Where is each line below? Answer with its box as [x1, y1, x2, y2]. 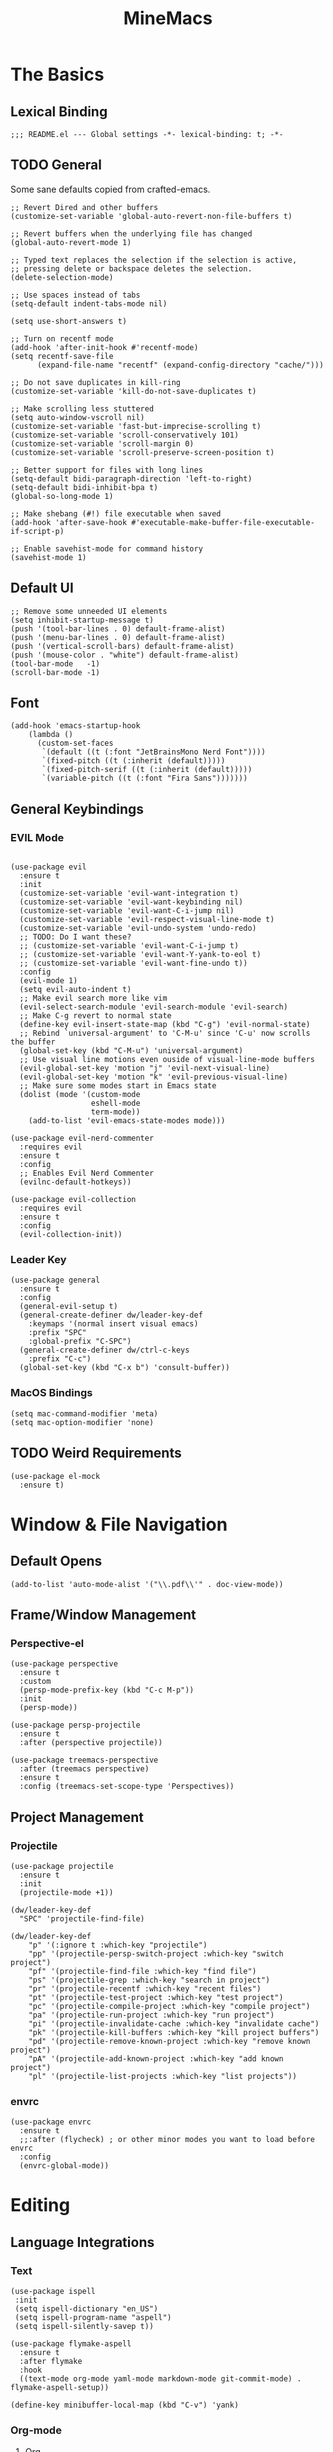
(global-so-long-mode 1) [10, 491, 114, 501]
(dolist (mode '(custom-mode [19, 1090, 141, 1100]
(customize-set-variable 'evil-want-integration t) [19, 888, 240, 899]
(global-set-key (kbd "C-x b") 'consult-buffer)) [19, 1363, 230, 1373]
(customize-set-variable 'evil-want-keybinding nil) [19, 897, 244, 907]
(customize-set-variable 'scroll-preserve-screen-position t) [10, 447, 275, 457]
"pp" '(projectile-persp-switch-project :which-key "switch [28, 1948, 284, 1959]
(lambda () [28, 730, 74, 740]
